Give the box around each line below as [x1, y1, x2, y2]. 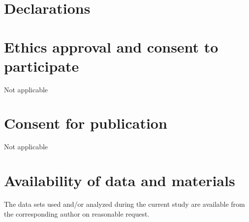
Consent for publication [4, 113, 167, 133]
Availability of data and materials [4, 170, 235, 191]
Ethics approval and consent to [4, 36, 218, 56]
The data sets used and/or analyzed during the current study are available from [4, 199, 245, 209]
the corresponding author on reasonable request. [4, 208, 150, 219]
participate [4, 55, 79, 76]
